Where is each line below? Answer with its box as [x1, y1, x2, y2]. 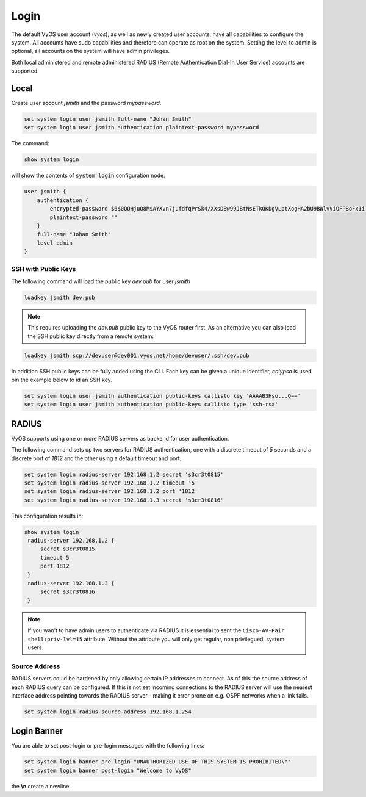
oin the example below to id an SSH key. [11, 376, 112, 383]
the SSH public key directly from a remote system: [27, 333, 154, 340]
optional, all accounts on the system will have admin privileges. [11, 48, 170, 55]
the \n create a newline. [11, 782, 71, 790]
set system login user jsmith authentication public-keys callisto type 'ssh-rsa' [24, 401, 279, 408]
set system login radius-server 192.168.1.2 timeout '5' [24, 479, 198, 486]
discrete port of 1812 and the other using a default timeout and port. [11, 455, 182, 462]
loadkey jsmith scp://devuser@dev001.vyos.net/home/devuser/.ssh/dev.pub [24, 352, 249, 359]
